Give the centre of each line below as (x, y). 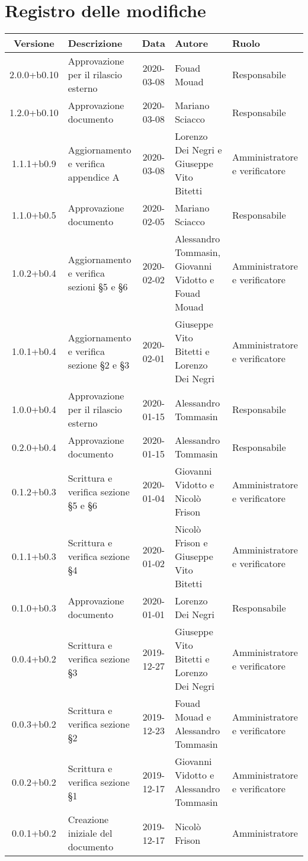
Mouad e (193, 717)
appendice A (94, 177)
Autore (192, 43)
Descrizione (95, 43)
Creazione (88, 820)
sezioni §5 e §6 (98, 286)
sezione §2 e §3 (99, 365)
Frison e (191, 543)
